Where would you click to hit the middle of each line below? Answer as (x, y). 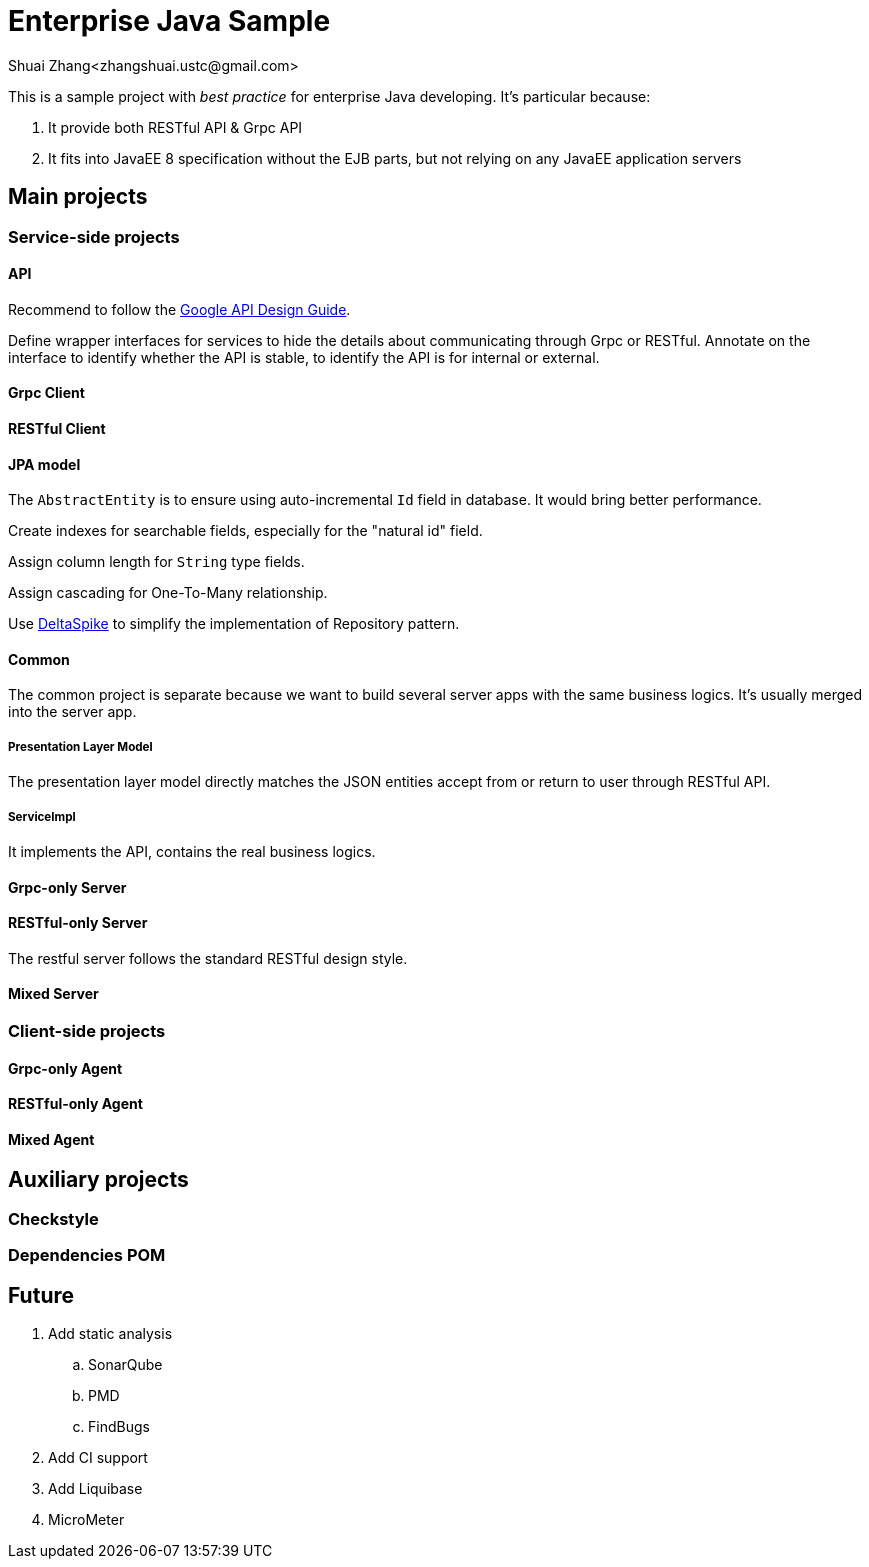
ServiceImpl (42, 816)
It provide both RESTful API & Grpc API (175, 127)
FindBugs (119, 1427)
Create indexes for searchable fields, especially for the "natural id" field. (245, 531)
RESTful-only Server (78, 923)
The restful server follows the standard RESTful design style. (208, 958)
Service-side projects (94, 236)
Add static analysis (110, 1334)
